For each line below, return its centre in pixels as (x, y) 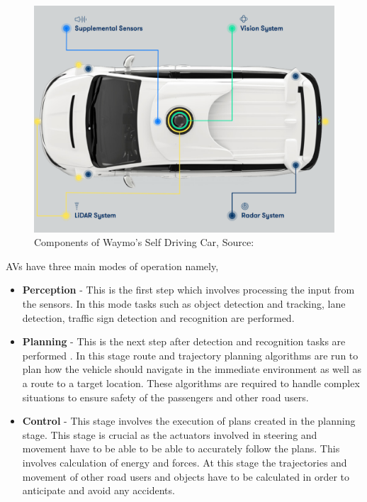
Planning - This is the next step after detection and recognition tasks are (184, 341)
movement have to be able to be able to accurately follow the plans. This (181, 448)
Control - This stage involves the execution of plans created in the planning (189, 421)
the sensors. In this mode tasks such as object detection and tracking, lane (184, 304)
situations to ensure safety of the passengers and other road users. (165, 397)
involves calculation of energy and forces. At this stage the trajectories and (185, 462)
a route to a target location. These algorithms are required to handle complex (191, 383)
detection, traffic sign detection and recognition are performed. (158, 317)
